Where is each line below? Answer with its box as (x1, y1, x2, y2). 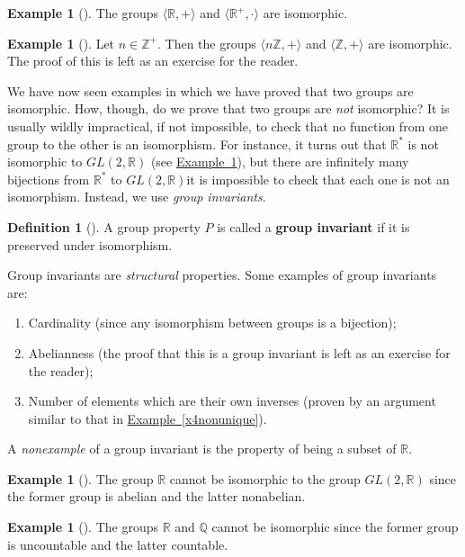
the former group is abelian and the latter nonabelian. (7, 487, 306, 506)
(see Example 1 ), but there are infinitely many (150, 152, 409, 171)
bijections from (7, 169, 90, 188)
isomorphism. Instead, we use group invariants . (7, 187, 266, 206)
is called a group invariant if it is (217, 217, 410, 236)
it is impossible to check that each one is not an (186, 169, 450, 188)
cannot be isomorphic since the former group (211, 517, 459, 536)
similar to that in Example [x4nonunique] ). (28, 409, 267, 427)
